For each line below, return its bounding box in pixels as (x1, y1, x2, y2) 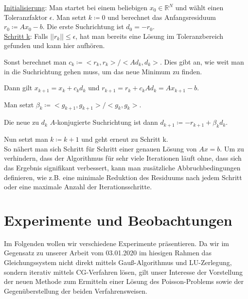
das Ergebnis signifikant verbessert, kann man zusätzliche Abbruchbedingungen (4, 162, 241, 172)
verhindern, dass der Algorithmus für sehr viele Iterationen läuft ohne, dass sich (4, 153, 242, 163)
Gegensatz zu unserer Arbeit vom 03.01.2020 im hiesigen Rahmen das (4, 248, 212, 258)
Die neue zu (4, 117, 39, 127)
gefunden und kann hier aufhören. (4, 40, 105, 50)
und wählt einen (175, 2, 224, 12)
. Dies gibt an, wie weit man (159, 56, 244, 66)
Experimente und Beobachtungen (4, 210, 232, 230)
